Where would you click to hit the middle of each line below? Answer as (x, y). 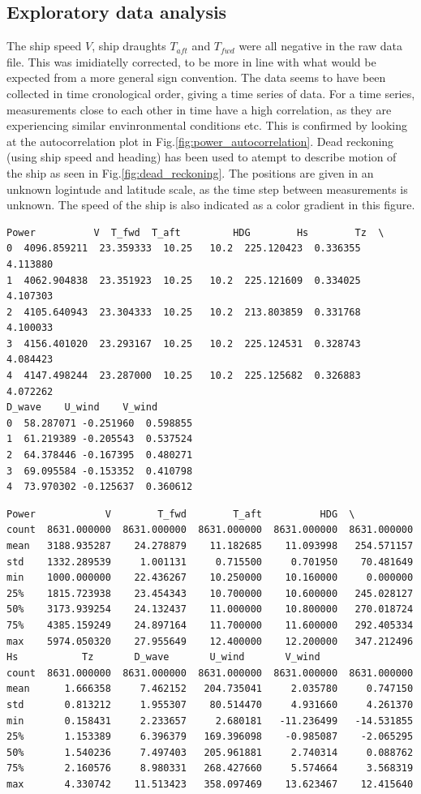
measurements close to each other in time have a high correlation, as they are (199, 109)
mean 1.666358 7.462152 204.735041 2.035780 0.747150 (210, 689)
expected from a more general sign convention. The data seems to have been (196, 77)
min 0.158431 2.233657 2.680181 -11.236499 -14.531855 (210, 721)
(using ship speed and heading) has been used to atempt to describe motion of (202, 157)
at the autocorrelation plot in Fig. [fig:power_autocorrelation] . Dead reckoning (200, 141)
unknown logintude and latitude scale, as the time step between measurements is (207, 189)
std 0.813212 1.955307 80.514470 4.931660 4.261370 (210, 704)
